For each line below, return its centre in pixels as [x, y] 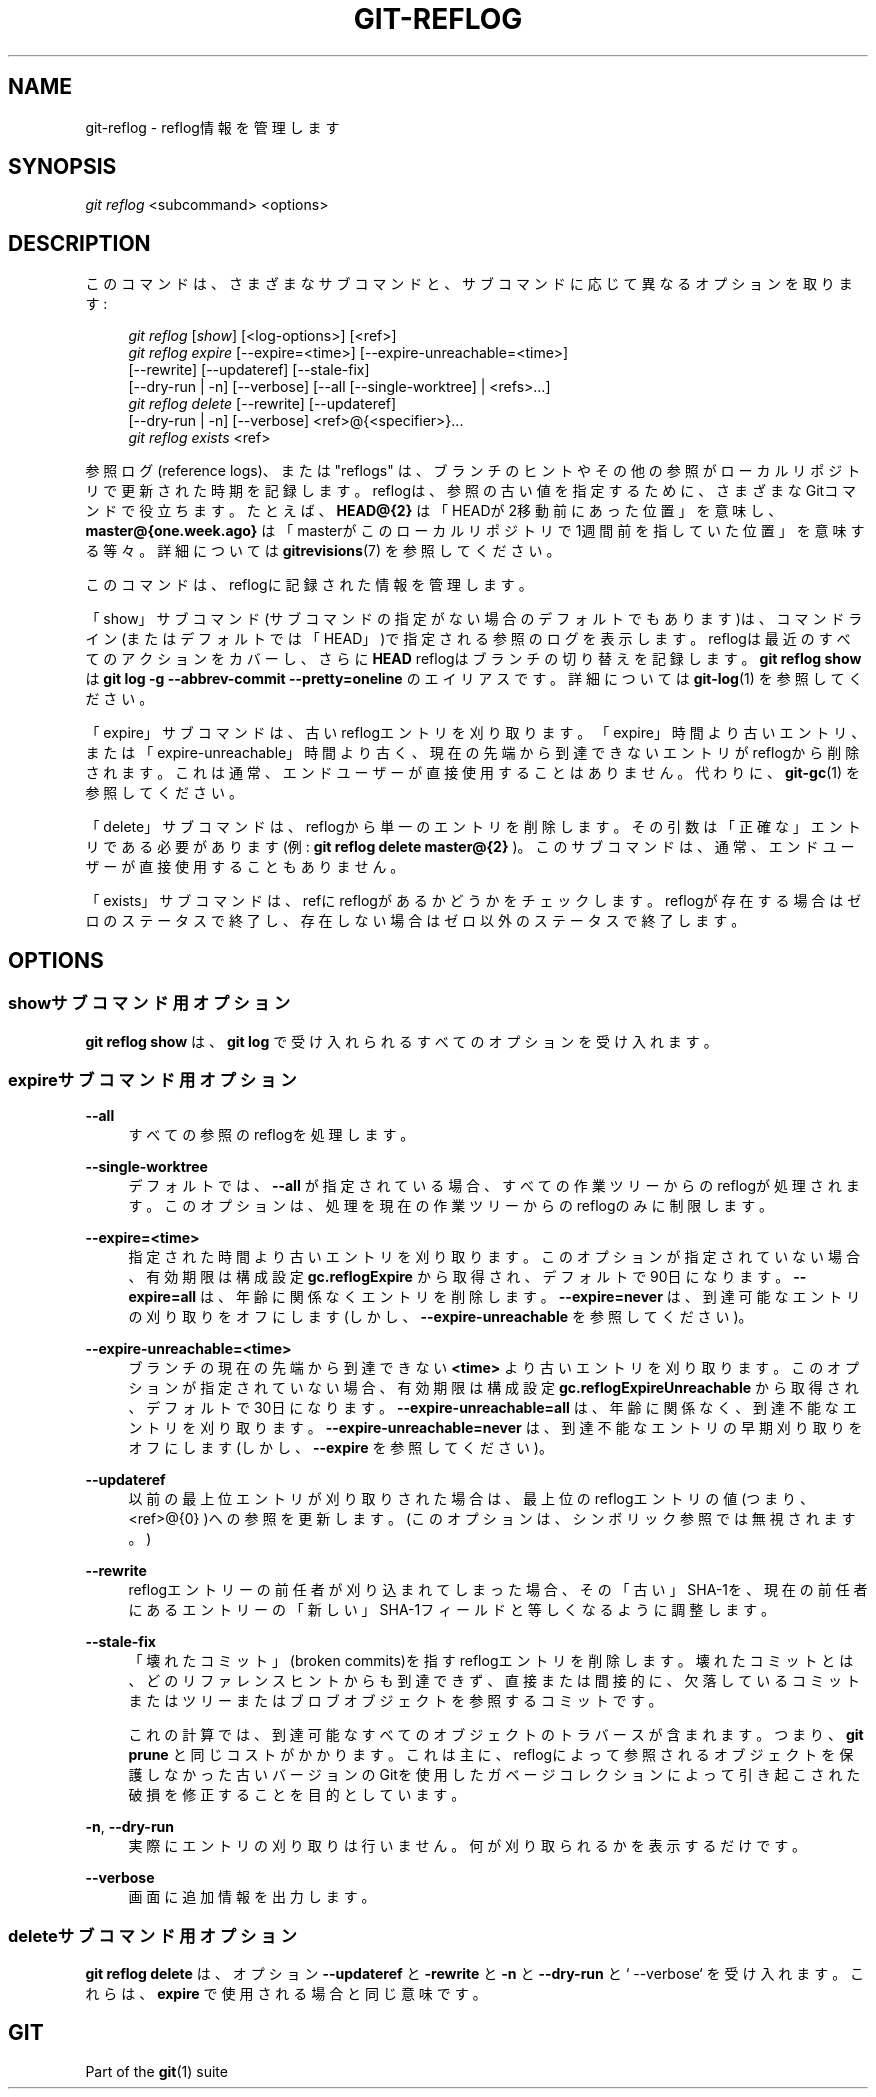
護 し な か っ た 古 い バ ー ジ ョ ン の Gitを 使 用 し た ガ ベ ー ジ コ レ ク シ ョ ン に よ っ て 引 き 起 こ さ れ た [494, 1775]
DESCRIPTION [79, 243]
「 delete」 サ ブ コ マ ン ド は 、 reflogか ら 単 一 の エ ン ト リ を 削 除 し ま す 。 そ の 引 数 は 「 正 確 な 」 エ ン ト [473, 827]
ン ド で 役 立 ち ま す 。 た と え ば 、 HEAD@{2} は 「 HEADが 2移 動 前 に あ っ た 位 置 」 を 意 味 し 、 [434, 511]
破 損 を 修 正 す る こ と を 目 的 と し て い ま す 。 [297, 1795]
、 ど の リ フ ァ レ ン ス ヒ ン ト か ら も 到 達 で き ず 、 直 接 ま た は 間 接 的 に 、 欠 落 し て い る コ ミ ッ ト [494, 1681]
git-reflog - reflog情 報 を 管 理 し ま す [212, 127]
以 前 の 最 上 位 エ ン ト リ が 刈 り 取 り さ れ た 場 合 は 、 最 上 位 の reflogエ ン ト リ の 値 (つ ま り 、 [471, 1499]
